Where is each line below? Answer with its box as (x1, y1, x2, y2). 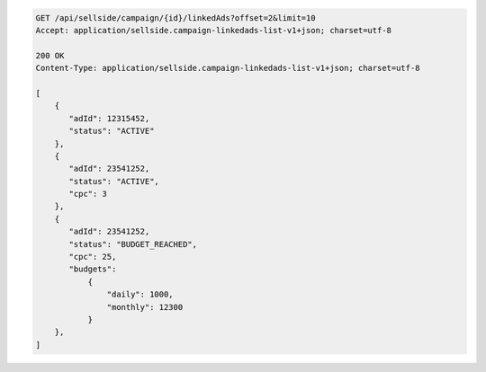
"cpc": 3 (68, 189, 108, 199)
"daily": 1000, (106, 289, 175, 300)
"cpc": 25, (68, 252, 117, 262)
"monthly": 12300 (106, 302, 184, 312)
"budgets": (68, 264, 117, 274)
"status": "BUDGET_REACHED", (68, 239, 198, 249)
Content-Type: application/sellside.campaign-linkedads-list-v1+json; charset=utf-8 (35, 63, 420, 74)
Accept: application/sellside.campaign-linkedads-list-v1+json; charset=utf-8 (35, 25, 391, 35)
